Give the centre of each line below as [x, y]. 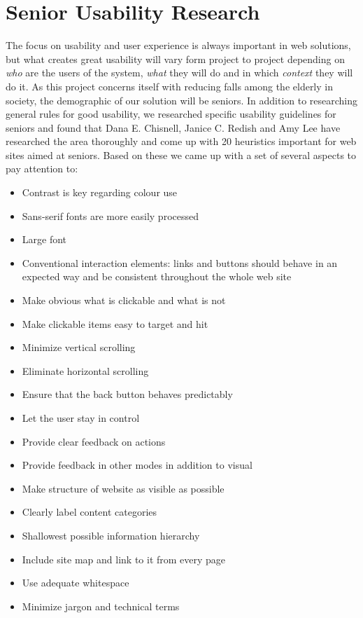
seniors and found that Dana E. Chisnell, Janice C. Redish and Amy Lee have [173, 127]
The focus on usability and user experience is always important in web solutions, [178, 45]
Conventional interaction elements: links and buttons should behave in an [180, 262]
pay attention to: [42, 169]
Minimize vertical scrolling [79, 347]
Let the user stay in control [81, 418]
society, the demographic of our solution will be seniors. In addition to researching [182, 100]
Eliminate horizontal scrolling [85, 370]
